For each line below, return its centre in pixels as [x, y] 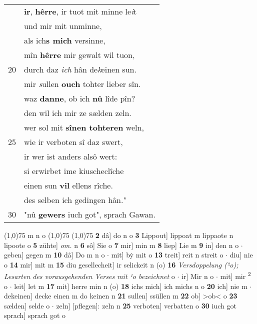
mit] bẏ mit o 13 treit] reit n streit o [167, 255]
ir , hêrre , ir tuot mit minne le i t [80, 11]
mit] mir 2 [235, 275]
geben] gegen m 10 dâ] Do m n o [54, 255]
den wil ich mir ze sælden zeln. [78, 113]
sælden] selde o [27, 305]
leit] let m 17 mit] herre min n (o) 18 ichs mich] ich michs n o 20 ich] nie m [131, 286]
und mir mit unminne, [63, 26]
